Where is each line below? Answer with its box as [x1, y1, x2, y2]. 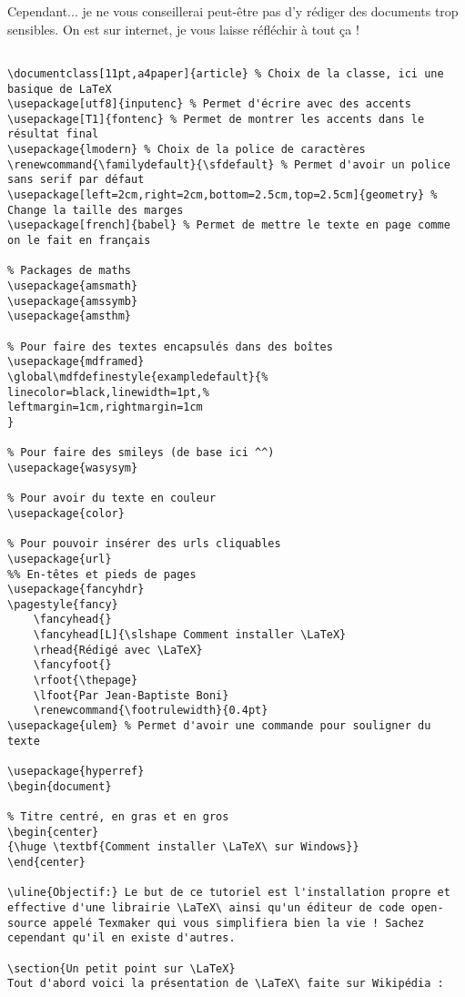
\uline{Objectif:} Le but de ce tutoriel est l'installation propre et [7, 886, 450, 900]
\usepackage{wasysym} [7, 461, 138, 474]
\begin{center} [7, 825, 99, 839]
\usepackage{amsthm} [7, 310, 132, 323]
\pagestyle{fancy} [7, 597, 118, 611]
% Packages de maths [7, 264, 132, 278]
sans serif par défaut [7, 173, 145, 187]
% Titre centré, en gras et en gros [7, 810, 229, 823]
